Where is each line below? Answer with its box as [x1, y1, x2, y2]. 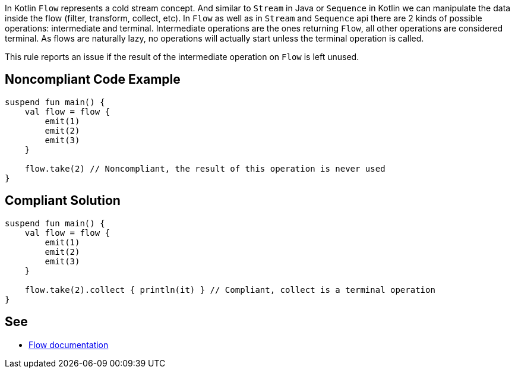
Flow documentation [29, 339, 109, 350]
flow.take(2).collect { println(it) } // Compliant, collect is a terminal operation [24, 285, 435, 295]
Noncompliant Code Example [5, 72, 181, 87]
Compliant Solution [5, 193, 121, 208]
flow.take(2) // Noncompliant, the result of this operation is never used [24, 163, 386, 173]
